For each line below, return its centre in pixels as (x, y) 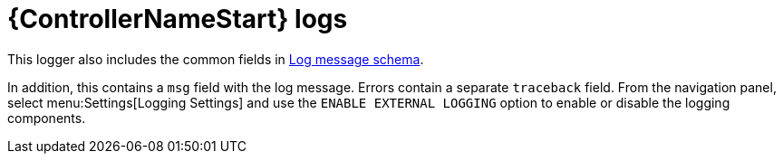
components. (47, 118)
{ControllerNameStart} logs (178, 19)
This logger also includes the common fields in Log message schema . (216, 59)
